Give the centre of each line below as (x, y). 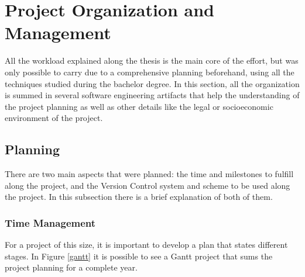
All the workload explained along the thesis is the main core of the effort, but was (152, 60)
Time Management (50, 222)
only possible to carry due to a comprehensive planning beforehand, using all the (150, 72)
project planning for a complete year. (71, 267)
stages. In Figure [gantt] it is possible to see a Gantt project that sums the (139, 256)
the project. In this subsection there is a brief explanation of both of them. (139, 197)
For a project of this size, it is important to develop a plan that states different (146, 245)
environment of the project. (54, 118)
